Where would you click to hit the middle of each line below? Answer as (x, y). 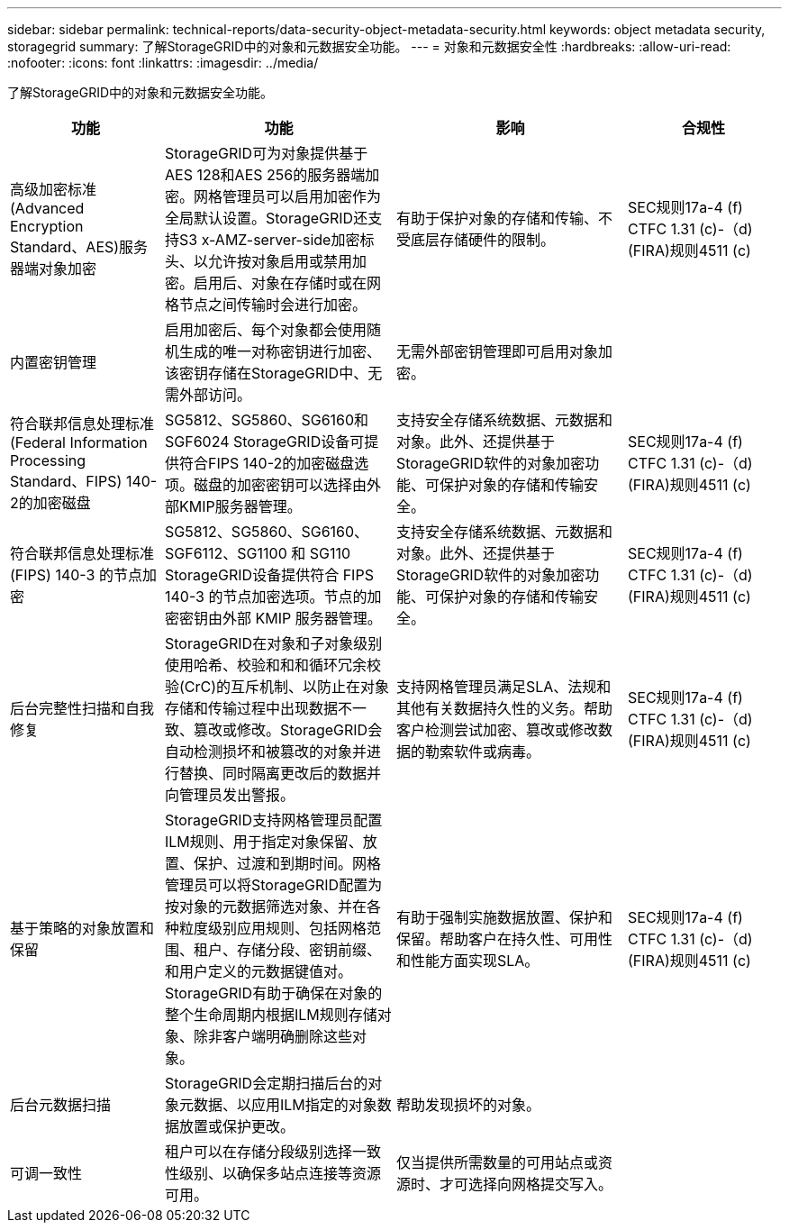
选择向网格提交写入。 (541, 1184)
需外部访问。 (209, 395)
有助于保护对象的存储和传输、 (498, 218)
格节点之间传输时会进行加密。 (266, 305)
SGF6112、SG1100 (226, 553)
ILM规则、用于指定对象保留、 (264, 842)
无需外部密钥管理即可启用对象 (498, 351)
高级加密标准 (54, 189)
